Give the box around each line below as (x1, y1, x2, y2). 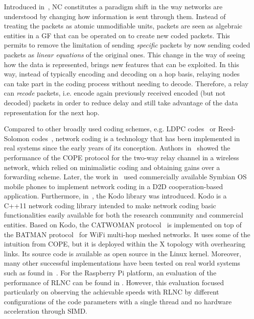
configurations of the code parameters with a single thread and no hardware (4, 296, 232, 306)
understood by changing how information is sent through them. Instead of (4, 11, 226, 21)
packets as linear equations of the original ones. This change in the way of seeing (4, 49, 245, 59)
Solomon (4, 133, 30, 143)
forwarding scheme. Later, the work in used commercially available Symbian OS (4, 172, 247, 182)
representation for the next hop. (4, 107, 100, 117)
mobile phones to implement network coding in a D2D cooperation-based (4, 181, 223, 191)
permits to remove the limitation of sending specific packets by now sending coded (4, 40, 250, 50)
